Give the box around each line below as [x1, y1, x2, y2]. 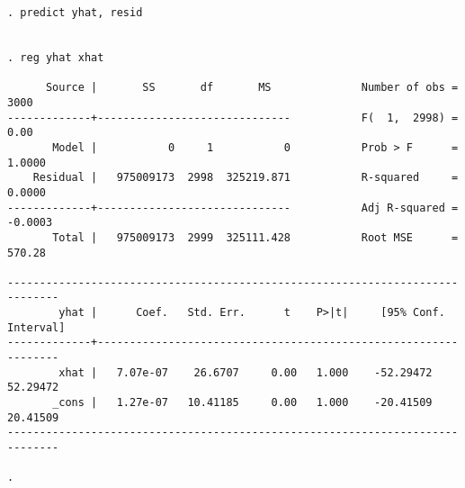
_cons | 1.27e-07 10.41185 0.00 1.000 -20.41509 [52, 396, 433, 410]
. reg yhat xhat [7, 50, 104, 64]
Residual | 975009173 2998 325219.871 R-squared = [32, 171, 459, 185]
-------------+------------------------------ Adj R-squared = [7, 201, 459, 214]
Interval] [7, 321, 66, 334]
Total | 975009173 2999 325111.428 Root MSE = [52, 230, 459, 244]
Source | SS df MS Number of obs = [45, 81, 459, 95]
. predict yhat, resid [7, 6, 143, 19]
